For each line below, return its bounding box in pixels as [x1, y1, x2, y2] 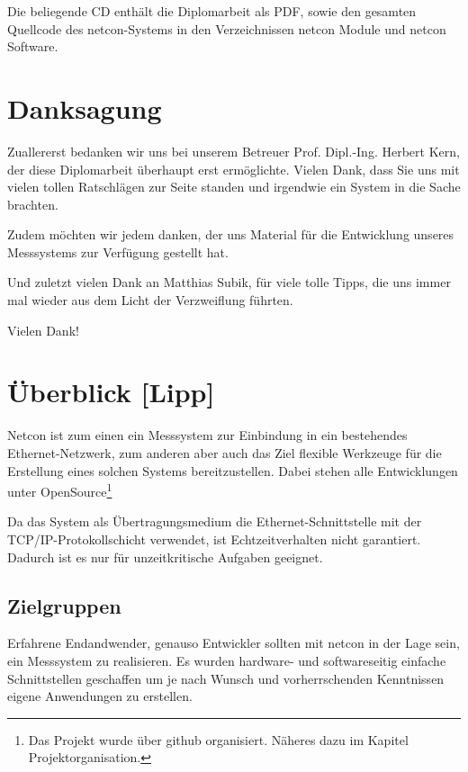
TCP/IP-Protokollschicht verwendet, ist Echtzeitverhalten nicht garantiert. [7, 530, 421, 548]
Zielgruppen [7, 591, 121, 619]
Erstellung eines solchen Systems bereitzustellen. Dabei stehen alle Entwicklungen [7, 461, 458, 480]
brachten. [7, 194, 58, 213]
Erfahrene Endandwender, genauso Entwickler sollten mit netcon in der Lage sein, [7, 633, 460, 652]
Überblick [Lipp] [7, 373, 215, 410]
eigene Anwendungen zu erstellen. [7, 687, 193, 705]
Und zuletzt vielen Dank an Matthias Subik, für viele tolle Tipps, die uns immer [7, 273, 451, 292]
